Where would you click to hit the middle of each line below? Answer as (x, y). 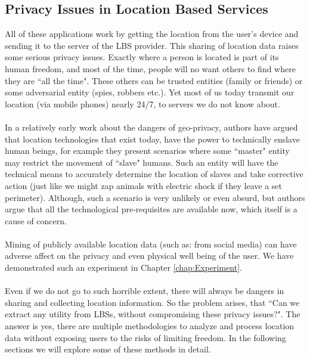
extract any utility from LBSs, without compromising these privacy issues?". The (153, 314)
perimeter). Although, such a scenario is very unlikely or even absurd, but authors (155, 197)
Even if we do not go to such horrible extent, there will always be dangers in (145, 291)
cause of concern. (36, 220)
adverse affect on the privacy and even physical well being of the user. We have (149, 256)
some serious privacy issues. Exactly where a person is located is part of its (142, 57)
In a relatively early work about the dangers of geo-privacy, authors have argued (151, 127)
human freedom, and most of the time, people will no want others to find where (150, 68)
